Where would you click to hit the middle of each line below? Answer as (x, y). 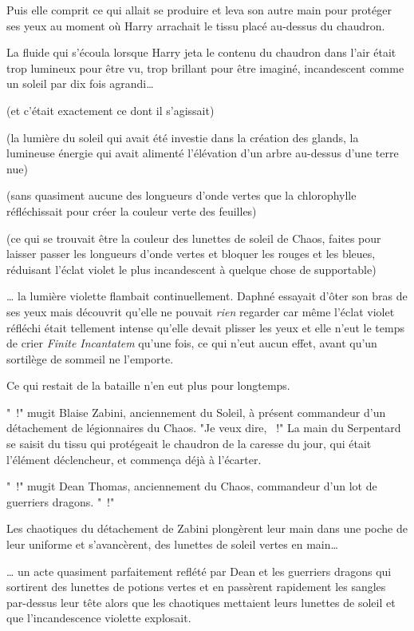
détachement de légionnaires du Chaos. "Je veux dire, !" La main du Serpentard (204, 428)
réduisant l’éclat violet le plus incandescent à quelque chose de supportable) (191, 269)
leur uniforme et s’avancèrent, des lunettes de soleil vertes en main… (172, 544)
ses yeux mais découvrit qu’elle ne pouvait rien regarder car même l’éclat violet (201, 311)
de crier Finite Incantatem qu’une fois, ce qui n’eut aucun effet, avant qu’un (192, 343)
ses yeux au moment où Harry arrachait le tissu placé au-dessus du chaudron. (196, 25)
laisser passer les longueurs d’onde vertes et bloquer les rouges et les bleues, (191, 254)
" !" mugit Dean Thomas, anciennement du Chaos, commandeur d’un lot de (192, 486)
